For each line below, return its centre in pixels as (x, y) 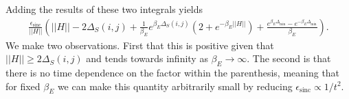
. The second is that (289, 58)
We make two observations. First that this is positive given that (140, 45)
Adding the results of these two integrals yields (104, 9)
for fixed (23, 86)
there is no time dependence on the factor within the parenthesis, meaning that (173, 73)
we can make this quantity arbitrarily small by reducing (175, 86)
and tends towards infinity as (147, 58)
